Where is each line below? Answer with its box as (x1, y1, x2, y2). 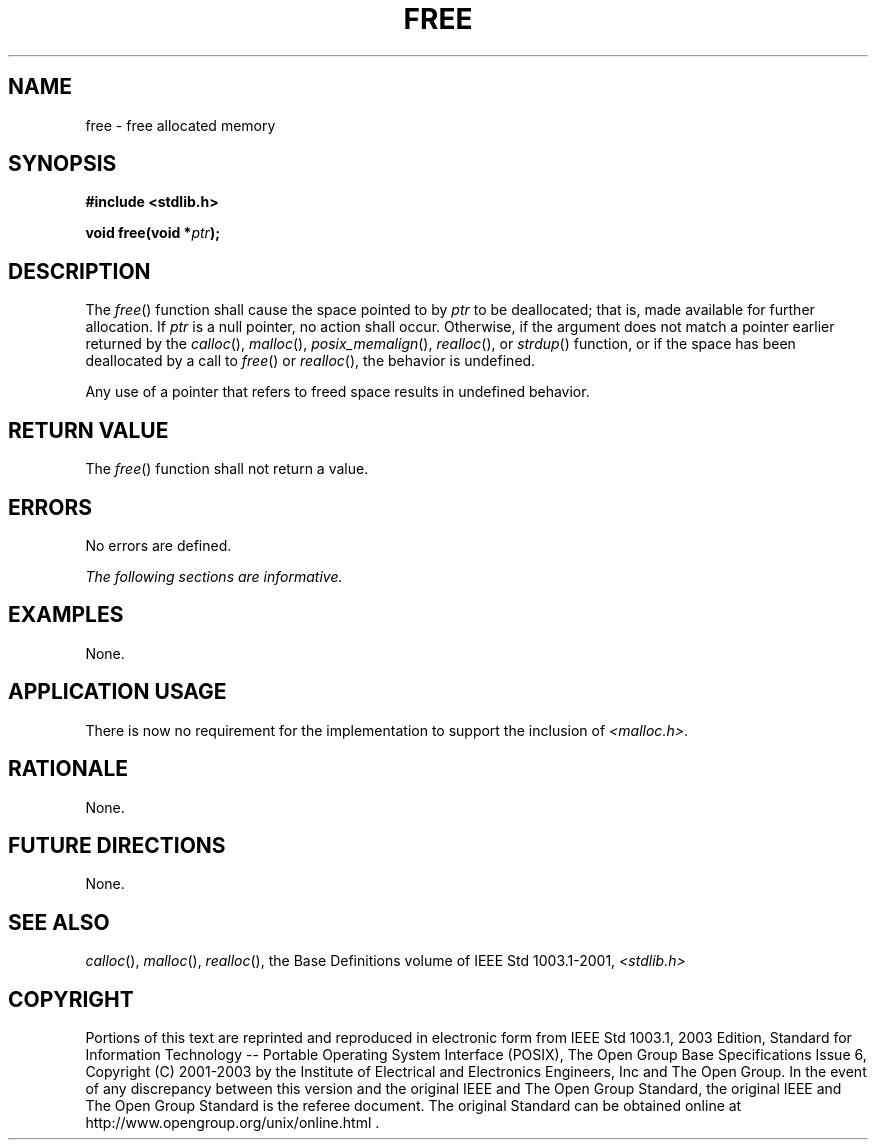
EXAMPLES (8, 602, 124, 628)
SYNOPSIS (8, 151, 117, 177)
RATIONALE (8, 756, 129, 782)
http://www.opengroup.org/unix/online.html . (85, 1114, 380, 1132)
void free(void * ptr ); (85, 224, 220, 242)
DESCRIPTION (8, 258, 151, 284)
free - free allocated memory (85, 116, 276, 134)
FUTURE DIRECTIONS (8, 832, 226, 858)
